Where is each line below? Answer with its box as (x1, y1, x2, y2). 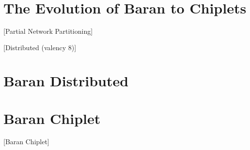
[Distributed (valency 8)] (3, 42, 77, 52)
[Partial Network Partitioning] (3, 26, 93, 36)
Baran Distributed (3, 70, 129, 90)
